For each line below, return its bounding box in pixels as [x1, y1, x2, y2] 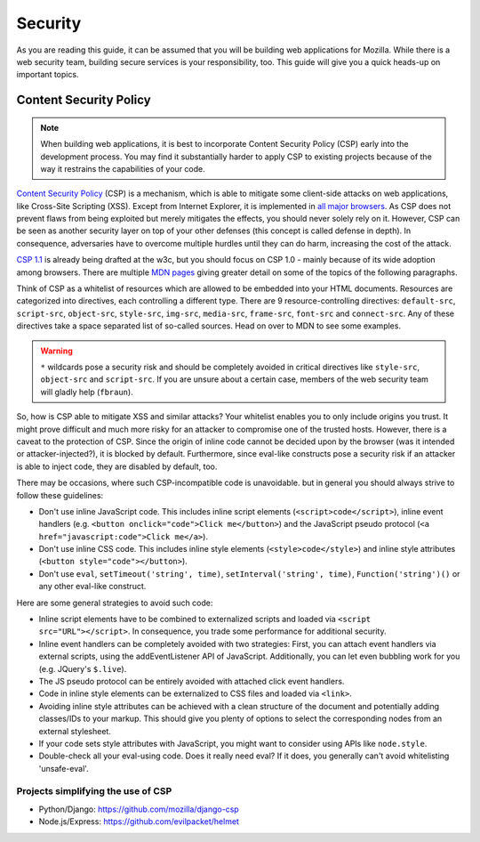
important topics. [16, 69, 79, 80]
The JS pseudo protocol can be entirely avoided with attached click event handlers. [38, 676, 345, 686]
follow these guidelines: [16, 490, 104, 500]
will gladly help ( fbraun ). [40, 386, 133, 397]
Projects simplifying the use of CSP [16, 785, 172, 797]
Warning [40, 345, 73, 356]
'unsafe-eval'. [38, 763, 89, 773]
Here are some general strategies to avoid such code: [16, 597, 213, 608]
